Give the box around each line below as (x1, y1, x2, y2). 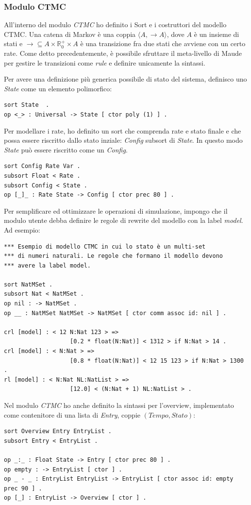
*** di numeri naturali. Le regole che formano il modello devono (4, 252, 223, 260)
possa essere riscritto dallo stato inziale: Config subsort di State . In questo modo (4, 135, 243, 145)
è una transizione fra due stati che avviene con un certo (80, 38, 246, 49)
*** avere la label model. (4, 262, 91, 269)
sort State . (4, 101, 50, 109)
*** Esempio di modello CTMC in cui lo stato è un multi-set (4, 243, 206, 250)
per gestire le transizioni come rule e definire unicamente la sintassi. (4, 57, 205, 67)
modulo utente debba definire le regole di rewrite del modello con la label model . (4, 215, 243, 225)
